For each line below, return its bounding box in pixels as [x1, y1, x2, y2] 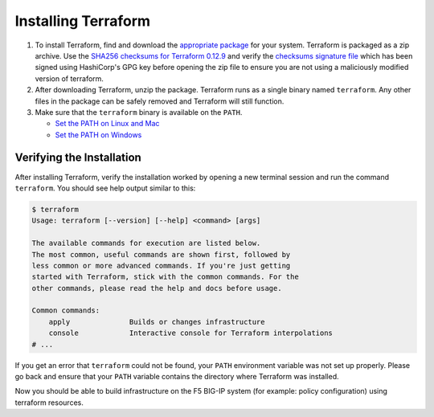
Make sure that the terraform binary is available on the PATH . [35, 107, 243, 117]
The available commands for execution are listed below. [31, 239, 261, 248]
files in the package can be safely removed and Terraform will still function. [35, 96, 285, 106]
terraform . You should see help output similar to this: [14, 183, 196, 193]
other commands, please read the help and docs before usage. [31, 284, 282, 292]
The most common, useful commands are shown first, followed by [31, 250, 291, 259]
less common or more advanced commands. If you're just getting [31, 261, 291, 270]
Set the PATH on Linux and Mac [55, 119, 160, 129]
